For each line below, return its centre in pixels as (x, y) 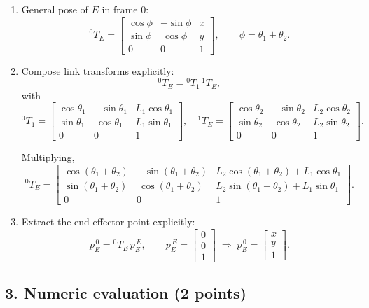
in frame (120, 9)
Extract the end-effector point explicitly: (108, 222)
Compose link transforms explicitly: (98, 70)
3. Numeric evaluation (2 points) (126, 293)
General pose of (55, 9)
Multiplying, (48, 157)
